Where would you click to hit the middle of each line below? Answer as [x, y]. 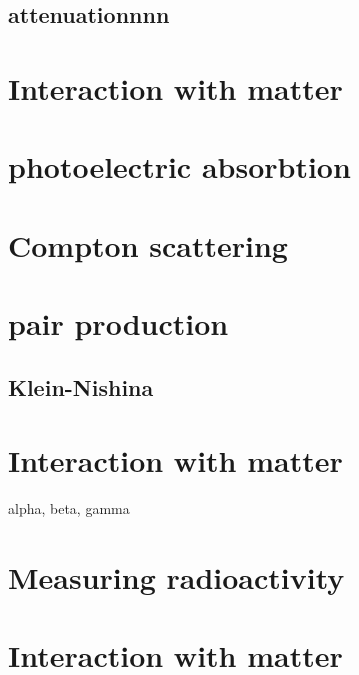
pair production [118, 323]
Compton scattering [148, 244]
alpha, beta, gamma [69, 508]
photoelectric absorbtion [179, 166]
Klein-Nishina [81, 386]
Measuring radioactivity [176, 576]
